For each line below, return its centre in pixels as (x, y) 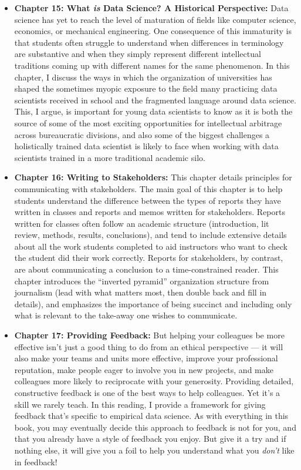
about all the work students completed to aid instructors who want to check (151, 246)
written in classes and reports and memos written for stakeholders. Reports (150, 212)
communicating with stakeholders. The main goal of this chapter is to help (148, 188)
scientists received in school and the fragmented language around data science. (155, 100)
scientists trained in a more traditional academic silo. (110, 157)
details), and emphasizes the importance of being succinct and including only (153, 303)
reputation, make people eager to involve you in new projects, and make (144, 369)
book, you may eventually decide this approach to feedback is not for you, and (155, 427)
